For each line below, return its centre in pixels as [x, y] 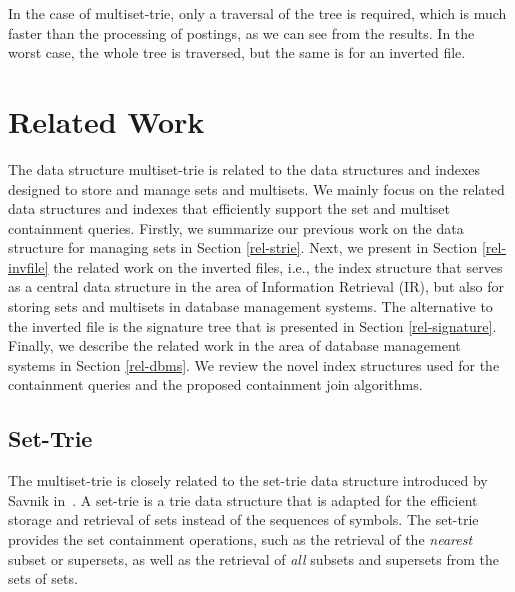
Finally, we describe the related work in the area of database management [234, 345]
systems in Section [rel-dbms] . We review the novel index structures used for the [254, 364]
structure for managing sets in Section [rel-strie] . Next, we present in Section [243, 247]
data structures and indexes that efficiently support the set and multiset [229, 208]
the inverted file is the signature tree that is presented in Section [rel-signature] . [252, 325]
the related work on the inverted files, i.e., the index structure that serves [278, 266]
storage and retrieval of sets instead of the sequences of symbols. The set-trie [243, 519]
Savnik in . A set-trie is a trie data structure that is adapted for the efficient [243, 499]
